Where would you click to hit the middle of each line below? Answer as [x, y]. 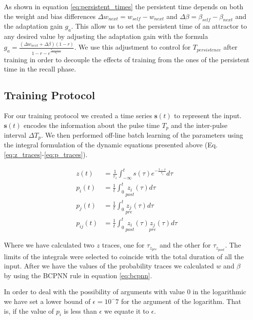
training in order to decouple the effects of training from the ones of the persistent [127, 59]
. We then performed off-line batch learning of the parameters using [142, 134]
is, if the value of [29, 311]
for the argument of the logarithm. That [181, 301]
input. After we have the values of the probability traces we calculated [109, 266]
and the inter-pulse [199, 125]
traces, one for [123, 245]
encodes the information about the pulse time [92, 125]
